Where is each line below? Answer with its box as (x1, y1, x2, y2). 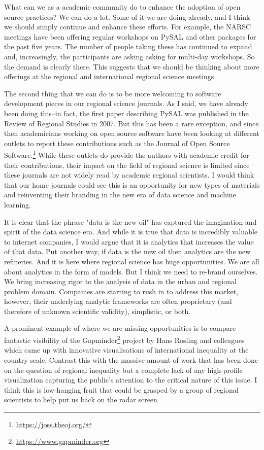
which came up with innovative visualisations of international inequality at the (4, 344, 249, 355)
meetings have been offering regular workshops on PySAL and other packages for (4, 31, 256, 42)
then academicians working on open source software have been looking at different (4, 128, 259, 139)
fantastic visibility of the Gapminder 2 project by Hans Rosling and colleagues (4, 333, 245, 345)
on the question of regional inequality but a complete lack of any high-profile (4, 364, 243, 375)
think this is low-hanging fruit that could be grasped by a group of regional (4, 384, 239, 395)
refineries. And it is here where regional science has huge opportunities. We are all (4, 256, 259, 266)
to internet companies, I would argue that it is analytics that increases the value (4, 236, 254, 247)
